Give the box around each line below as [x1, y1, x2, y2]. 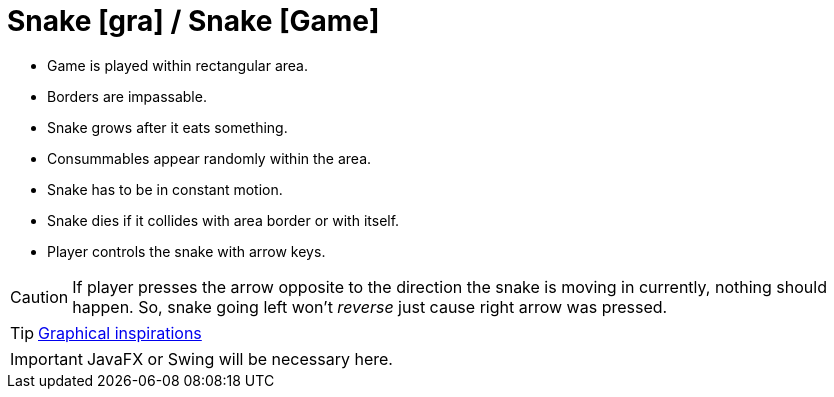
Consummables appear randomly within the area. [47, 149, 372, 167]
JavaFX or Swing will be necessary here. [86, 348, 393, 369]
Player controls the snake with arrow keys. [47, 242, 326, 260]
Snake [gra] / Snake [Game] [7, 4, 380, 38]
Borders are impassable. [47, 87, 207, 105]
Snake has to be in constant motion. [47, 180, 283, 198]
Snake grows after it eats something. [47, 118, 288, 136]
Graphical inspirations [38, 322, 202, 343]
